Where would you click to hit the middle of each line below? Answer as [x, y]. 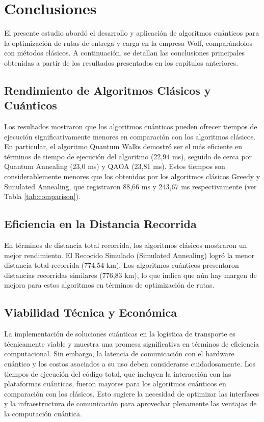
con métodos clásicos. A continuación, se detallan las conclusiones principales [124, 53]
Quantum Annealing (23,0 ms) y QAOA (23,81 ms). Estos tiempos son [115, 166]
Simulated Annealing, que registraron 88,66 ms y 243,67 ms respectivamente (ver [130, 186]
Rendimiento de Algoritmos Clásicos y [108, 90]
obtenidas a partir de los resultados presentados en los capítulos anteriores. [121, 62]
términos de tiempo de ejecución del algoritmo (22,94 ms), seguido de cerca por [128, 156]
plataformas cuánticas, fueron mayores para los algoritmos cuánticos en [115, 384]
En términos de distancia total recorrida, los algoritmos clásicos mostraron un [126, 245]
